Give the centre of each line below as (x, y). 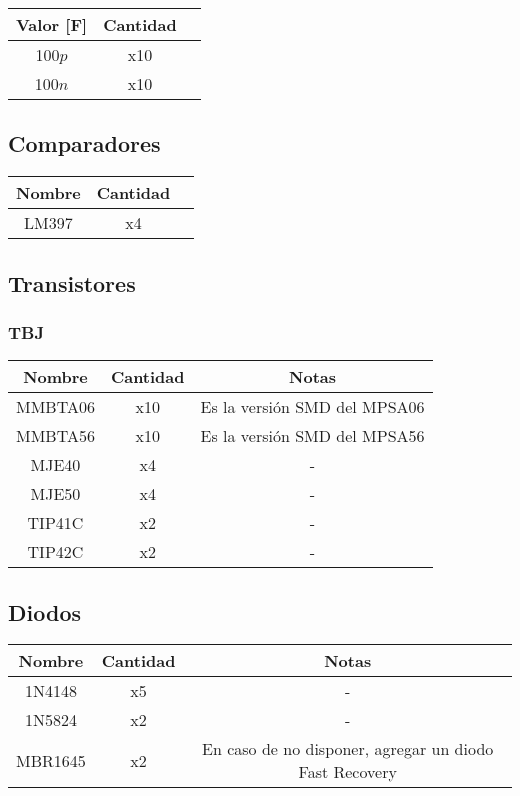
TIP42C (55, 552)
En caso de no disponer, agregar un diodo (348, 749)
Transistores (72, 282)
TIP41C (55, 523)
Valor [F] (52, 24)
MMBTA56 (55, 436)
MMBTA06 (55, 407)
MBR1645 (51, 760)
